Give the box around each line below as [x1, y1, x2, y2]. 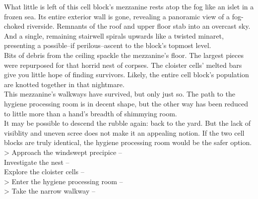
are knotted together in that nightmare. [4, 79, 125, 89]
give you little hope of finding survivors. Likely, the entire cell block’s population [4, 69, 249, 80]
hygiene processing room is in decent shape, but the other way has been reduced [4, 98, 249, 108]
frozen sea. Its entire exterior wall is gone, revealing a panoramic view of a [4, 11, 230, 21]
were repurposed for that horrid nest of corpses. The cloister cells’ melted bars [4, 59, 242, 70]
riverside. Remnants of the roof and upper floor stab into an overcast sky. [27, 21, 251, 31]
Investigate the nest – [4, 156, 69, 167]
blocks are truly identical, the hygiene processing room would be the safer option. [4, 137, 252, 148]
